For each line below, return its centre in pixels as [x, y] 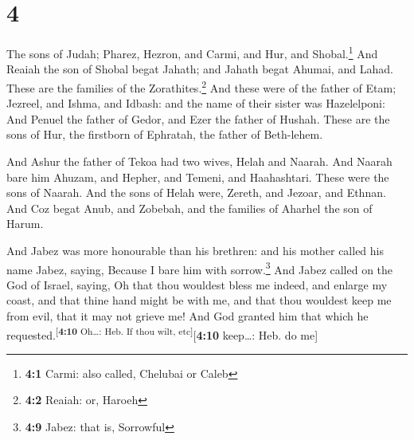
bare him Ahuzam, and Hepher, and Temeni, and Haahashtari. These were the [198, 177]
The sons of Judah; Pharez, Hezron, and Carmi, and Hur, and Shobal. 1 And [192, 52]
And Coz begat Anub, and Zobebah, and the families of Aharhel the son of [189, 208]
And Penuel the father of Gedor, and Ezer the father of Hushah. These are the [198, 118]
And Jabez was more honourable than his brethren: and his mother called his [195, 250]
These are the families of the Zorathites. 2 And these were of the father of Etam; [201, 86]
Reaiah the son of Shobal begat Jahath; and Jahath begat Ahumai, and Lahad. [200, 69]
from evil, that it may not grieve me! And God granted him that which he [187, 316]
